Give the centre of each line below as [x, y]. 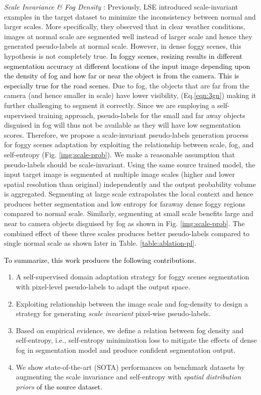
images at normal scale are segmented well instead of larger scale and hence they [128, 36]
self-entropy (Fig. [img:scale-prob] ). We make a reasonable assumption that [119, 154]
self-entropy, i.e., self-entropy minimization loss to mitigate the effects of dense [136, 340]
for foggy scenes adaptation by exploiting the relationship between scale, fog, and [129, 144]
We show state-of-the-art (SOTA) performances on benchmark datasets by [130, 367]
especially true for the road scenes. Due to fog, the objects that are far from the [127, 85]
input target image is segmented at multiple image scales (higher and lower [120, 174]
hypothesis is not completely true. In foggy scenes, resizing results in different [123, 56]
